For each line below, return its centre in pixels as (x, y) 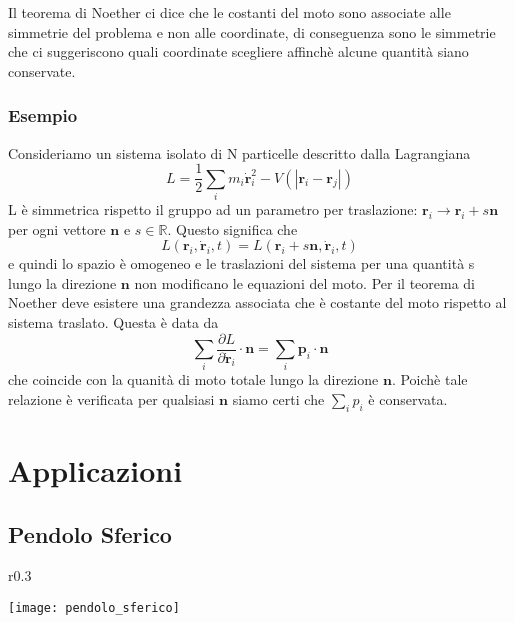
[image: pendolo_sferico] (94, 607)
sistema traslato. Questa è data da (113, 321)
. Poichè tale (429, 379)
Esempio (43, 115)
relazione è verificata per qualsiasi (111, 398)
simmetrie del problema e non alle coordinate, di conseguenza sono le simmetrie (252, 31)
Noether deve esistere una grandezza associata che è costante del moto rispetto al (257, 302)
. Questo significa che (232, 228)
